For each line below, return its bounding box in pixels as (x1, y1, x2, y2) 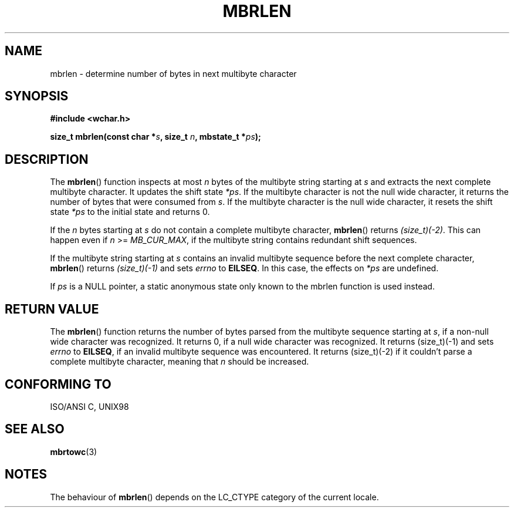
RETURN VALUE (5, 301, 99, 316)
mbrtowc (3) (50, 446, 97, 457)
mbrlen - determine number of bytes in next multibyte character (50, 68, 297, 79)
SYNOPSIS (5, 89, 69, 104)
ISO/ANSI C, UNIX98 (50, 401, 129, 412)
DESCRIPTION (5, 151, 89, 167)
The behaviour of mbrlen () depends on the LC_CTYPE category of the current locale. (50, 491, 379, 502)
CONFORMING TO (5, 376, 111, 392)
